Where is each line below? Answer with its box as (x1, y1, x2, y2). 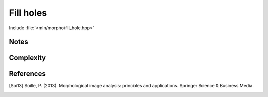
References (9, 70, 46, 78)
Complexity (9, 54, 46, 62)
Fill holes (9, 7, 47, 18)
